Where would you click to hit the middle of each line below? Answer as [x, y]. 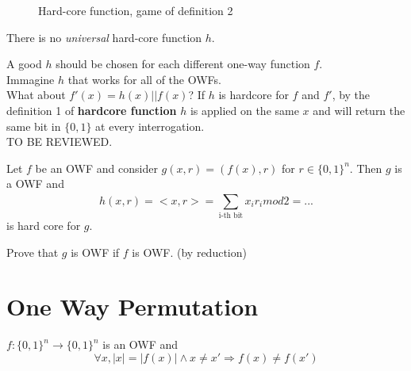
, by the [351, 95]
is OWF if [95, 252]
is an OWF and [140, 344]
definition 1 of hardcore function [92, 110]
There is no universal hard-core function [104, 37]
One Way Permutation [133, 306]
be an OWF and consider [96, 168]
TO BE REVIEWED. [60, 142]
